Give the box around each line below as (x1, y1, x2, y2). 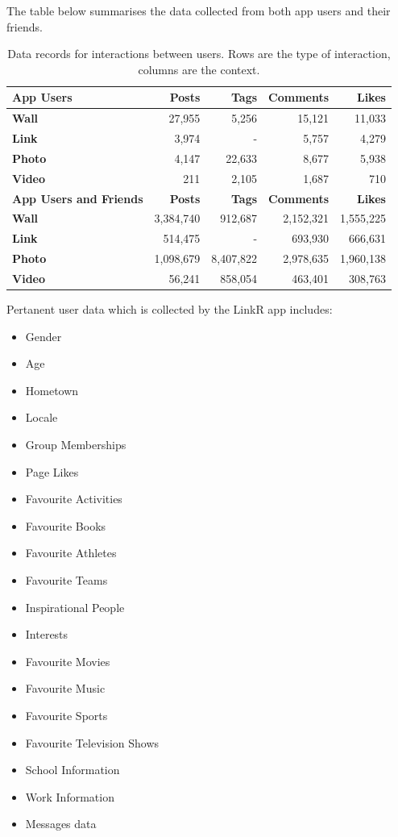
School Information (25, 761, 120, 778)
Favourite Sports (25, 706, 108, 723)
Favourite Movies (25, 652, 110, 669)
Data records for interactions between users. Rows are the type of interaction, (7, 45, 391, 62)
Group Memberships (25, 436, 126, 453)
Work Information (25, 788, 114, 805)
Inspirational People (25, 598, 125, 615)
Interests (25, 626, 68, 643)
